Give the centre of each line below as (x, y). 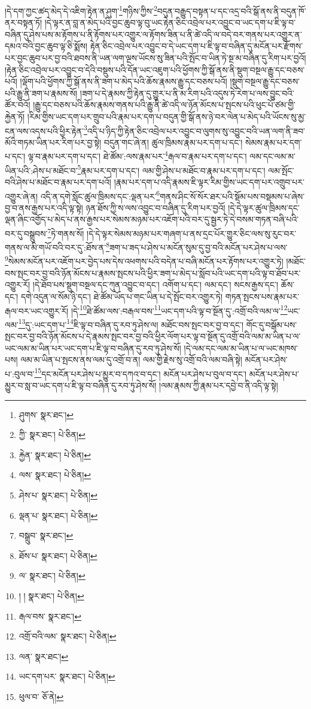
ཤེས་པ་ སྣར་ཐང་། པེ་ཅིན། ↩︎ (58, 495)
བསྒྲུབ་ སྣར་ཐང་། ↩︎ (46, 535)
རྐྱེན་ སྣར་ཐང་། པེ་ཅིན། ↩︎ (55, 454)
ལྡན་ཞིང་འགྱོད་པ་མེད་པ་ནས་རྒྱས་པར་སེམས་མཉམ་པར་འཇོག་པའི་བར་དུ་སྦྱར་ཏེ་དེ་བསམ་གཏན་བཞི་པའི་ (152, 219)
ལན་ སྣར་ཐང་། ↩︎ (44, 656)
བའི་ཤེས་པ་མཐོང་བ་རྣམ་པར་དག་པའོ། (58, 181)
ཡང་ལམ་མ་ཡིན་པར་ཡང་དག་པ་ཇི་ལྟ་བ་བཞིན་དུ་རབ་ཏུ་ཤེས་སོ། (93, 348)
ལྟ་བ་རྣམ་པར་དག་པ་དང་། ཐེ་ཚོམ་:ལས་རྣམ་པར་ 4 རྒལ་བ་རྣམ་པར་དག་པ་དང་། (137, 155)
